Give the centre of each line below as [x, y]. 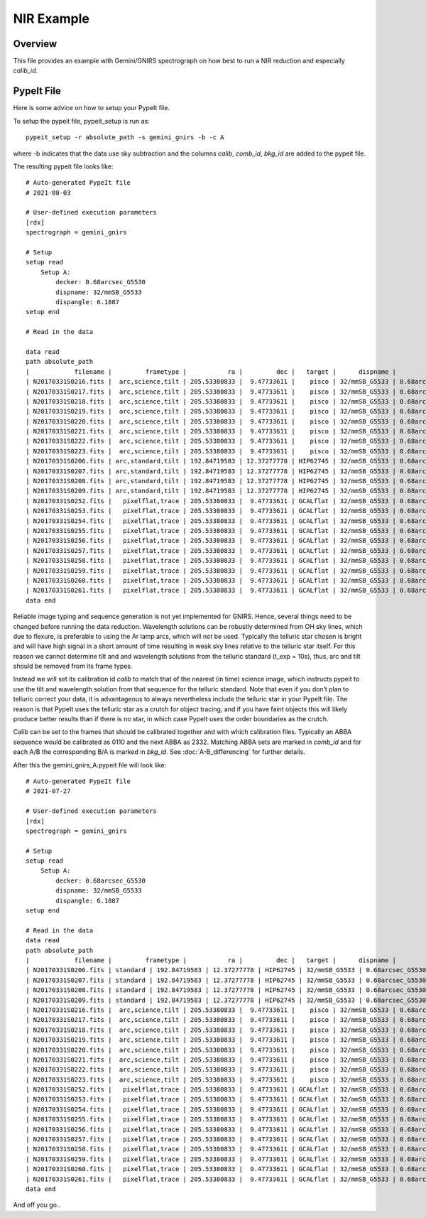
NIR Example [51, 18]
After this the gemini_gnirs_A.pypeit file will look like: [90, 765]
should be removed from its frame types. [73, 666]
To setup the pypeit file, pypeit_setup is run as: [81, 121]
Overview [35, 44]
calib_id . [26, 70]
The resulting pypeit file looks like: [63, 166]
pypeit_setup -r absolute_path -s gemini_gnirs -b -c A [125, 138]
